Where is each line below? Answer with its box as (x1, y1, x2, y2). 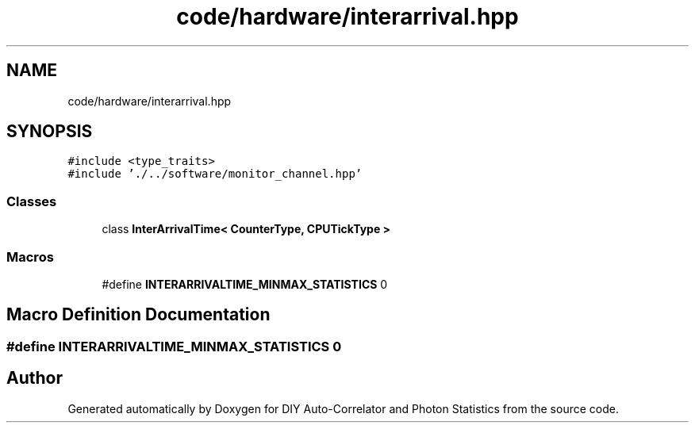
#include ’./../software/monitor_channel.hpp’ (67, 167, 363, 181)
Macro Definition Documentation (6, 305, 271, 325)
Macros (6, 248, 54, 265)
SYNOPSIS (6, 121, 93, 142)
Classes (6, 193, 57, 209)
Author (6, 368, 63, 389)
